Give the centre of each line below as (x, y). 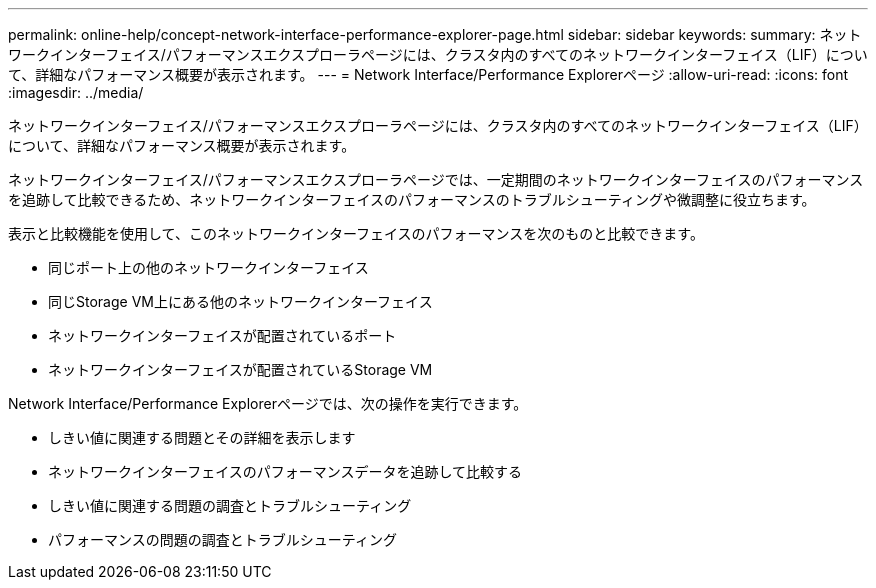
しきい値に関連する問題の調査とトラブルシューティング (230, 505)
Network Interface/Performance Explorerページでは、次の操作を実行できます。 (268, 403)
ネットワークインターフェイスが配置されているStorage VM (240, 369)
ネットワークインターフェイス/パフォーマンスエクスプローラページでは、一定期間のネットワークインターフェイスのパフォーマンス (436, 179)
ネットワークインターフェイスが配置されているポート (222, 335)
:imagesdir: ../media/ (76, 92)
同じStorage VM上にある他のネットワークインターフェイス (240, 301)
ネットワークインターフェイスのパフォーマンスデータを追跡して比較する (285, 471)
